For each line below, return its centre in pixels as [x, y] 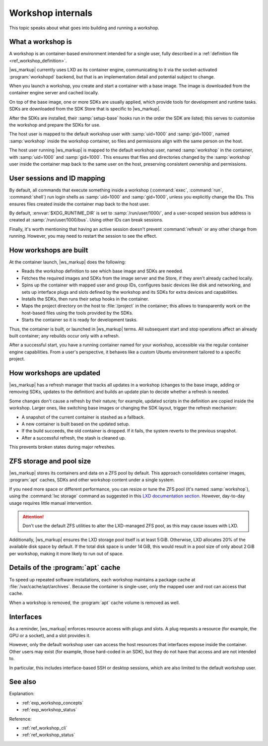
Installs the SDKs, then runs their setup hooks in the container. [85, 299]
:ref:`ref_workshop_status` [48, 735]
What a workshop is [40, 42]
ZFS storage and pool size [50, 461]
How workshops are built [49, 250]
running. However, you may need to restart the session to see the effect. [83, 236]
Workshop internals [51, 13]
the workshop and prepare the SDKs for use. [55, 125]
